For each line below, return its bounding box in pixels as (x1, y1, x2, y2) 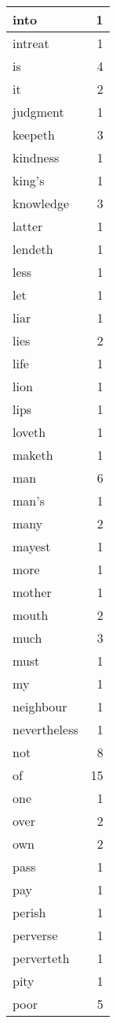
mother (13, 583, 52, 601)
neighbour (13, 697, 67, 715)
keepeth (13, 125, 55, 144)
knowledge (13, 194, 70, 212)
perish (13, 903, 46, 921)
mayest (13, 537, 51, 555)
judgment (13, 103, 64, 121)
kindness (13, 148, 60, 166)
